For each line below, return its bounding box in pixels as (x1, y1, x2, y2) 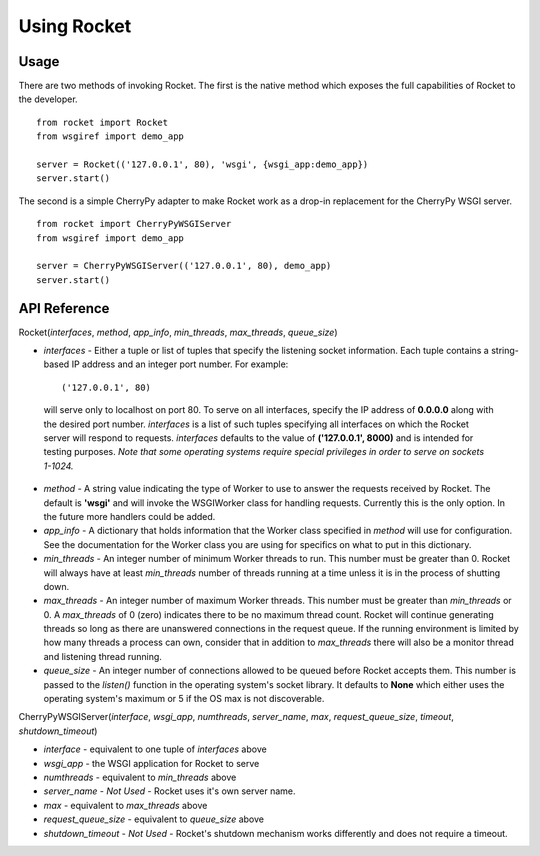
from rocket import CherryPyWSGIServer (36, 218, 232, 230)
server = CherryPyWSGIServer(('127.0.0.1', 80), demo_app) (36, 260, 332, 272)
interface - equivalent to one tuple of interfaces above (43, 743, 267, 755)
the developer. (18, 93, 79, 105)
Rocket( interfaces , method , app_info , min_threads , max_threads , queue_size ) (18, 326, 338, 338)
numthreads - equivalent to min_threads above (43, 771, 237, 783)
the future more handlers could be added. (43, 510, 216, 522)
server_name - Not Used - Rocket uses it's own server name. (43, 785, 296, 797)
